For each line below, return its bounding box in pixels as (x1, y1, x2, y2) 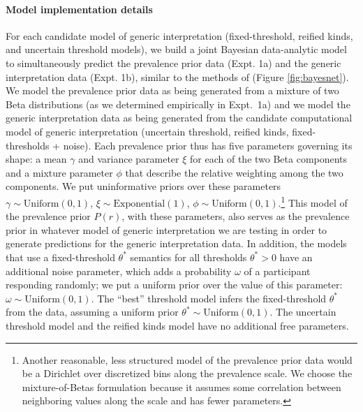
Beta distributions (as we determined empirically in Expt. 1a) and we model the (6, 96, 350, 111)
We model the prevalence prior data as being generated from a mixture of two (6, 83, 339, 98)
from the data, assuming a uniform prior (6, 304, 179, 319)
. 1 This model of (278, 193, 348, 209)
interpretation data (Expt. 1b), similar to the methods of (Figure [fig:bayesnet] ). (6, 69, 349, 84)
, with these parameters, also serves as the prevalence (121, 209, 350, 223)
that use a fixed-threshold (6, 249, 115, 264)
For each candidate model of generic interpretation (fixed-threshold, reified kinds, (6, 28, 353, 43)
